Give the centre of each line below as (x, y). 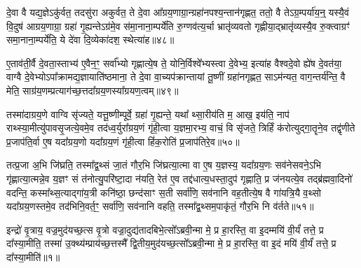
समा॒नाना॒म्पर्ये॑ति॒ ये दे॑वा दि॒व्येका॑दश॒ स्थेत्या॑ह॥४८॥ (90, 40)
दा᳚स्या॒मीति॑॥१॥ (33, 256)
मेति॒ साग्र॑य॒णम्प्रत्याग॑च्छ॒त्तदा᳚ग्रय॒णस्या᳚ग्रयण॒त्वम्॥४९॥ (93, 90)
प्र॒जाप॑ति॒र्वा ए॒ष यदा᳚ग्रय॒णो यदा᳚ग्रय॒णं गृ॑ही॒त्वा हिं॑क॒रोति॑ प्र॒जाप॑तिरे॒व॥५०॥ (123, 141)
